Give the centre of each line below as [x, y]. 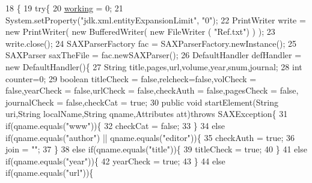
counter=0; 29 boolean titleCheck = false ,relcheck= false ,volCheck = [131, 78]
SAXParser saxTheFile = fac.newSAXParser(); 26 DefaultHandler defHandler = [154, 55]
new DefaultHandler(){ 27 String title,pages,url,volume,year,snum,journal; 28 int [154, 66]
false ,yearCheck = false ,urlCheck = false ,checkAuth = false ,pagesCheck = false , [152, 90]
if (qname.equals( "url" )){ [50, 172]
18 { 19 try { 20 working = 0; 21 [64, 8]
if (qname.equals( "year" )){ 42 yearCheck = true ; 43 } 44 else [115, 160]
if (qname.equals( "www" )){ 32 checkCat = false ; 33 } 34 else [115, 125]
